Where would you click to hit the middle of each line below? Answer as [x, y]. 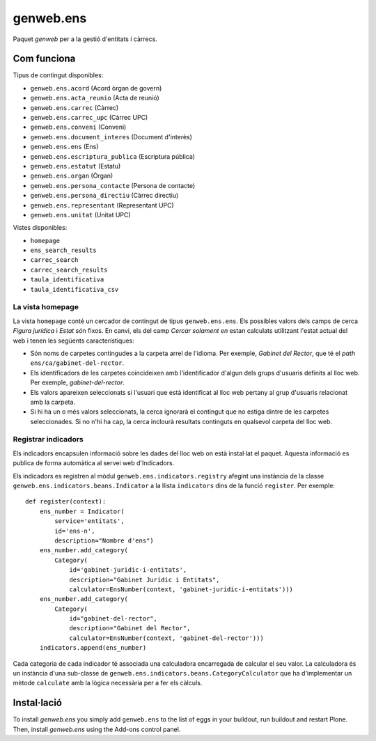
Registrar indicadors [48, 439]
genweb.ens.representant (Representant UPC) [102, 205]
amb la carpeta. [53, 402]
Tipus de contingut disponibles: [58, 75]
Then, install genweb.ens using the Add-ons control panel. [97, 729]
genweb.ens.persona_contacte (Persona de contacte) [113, 185]
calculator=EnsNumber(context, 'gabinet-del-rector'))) [166, 638]
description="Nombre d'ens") [104, 540]
